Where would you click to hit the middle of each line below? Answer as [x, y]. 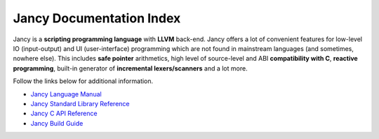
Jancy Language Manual [66, 94]
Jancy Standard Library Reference [80, 103]
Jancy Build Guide [57, 123]
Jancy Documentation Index [97, 18]
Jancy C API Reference [64, 114]
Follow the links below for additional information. [83, 81]
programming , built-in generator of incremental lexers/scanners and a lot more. [131, 68]
